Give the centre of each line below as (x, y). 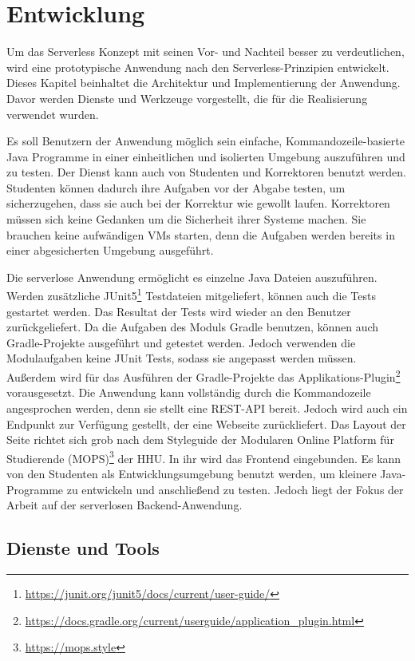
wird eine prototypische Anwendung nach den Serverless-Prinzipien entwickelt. (198, 67)
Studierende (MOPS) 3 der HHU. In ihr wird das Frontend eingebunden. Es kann (204, 457)
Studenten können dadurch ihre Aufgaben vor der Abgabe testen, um (176, 187)
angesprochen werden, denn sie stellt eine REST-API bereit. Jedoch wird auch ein (207, 408)
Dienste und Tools (83, 548)
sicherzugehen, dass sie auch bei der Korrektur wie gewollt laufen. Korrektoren (198, 203)
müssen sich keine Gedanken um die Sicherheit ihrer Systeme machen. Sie (186, 219)
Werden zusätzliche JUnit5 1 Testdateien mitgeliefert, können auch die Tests (191, 295)
